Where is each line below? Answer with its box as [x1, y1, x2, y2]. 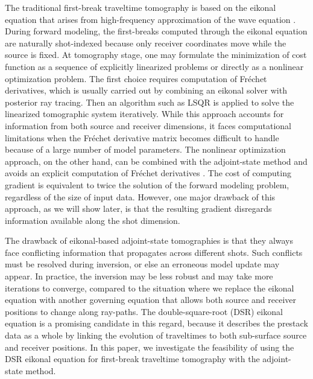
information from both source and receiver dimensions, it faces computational [5, 119, 291, 132]
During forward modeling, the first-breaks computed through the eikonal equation [5, 25, 308, 37]
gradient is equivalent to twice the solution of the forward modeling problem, [5, 178, 289, 191]
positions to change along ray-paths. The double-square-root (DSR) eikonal [5, 305, 283, 317]
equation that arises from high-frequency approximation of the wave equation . [5, 13, 296, 25]
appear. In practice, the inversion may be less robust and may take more [5, 270, 273, 282]
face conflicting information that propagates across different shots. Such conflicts [5, 246, 303, 258]
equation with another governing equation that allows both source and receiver [5, 293, 296, 306]
